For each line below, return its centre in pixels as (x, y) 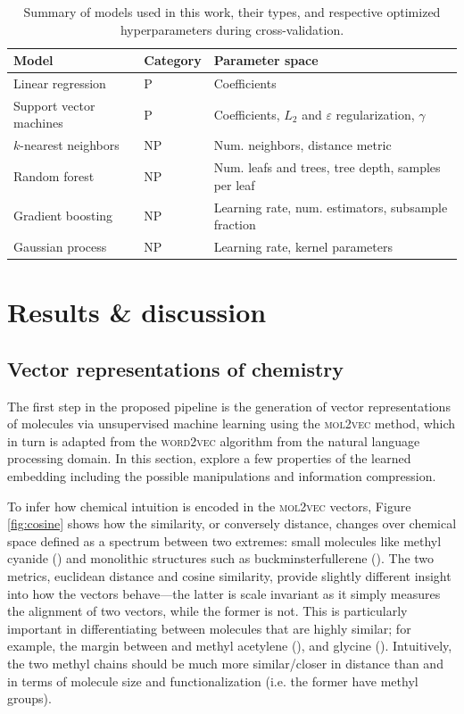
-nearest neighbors (70, 145)
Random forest (54, 175)
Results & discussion (137, 312)
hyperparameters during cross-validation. (232, 29)
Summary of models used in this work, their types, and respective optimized (232, 12)
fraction (235, 224)
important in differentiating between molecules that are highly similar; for (209, 628)
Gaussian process (60, 247)
